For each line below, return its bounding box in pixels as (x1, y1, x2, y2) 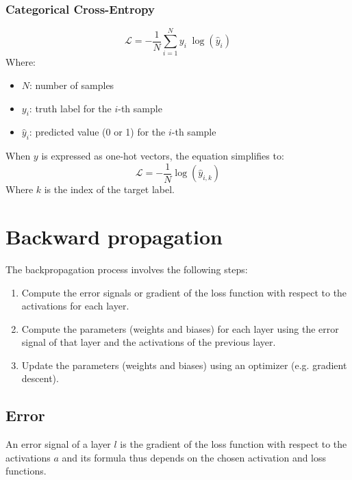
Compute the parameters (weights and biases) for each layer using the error (21, 321, 339, 336)
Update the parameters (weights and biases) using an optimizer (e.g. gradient (21, 357, 347, 372)
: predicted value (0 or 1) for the (29, 125, 166, 139)
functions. (5, 464, 47, 478)
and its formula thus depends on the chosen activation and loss (62, 450, 327, 464)
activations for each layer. (21, 299, 129, 313)
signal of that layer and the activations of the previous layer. (21, 335, 276, 349)
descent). (21, 371, 59, 386)
